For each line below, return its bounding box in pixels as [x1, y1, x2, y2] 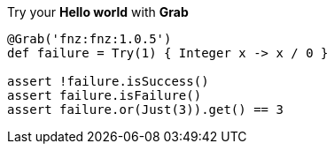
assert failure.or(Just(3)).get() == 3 [7, 102, 284, 117]
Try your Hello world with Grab [7, 4, 189, 19]
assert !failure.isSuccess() [7, 74, 209, 88]
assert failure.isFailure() [7, 88, 202, 102]
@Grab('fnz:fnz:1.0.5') [7, 32, 172, 46]
